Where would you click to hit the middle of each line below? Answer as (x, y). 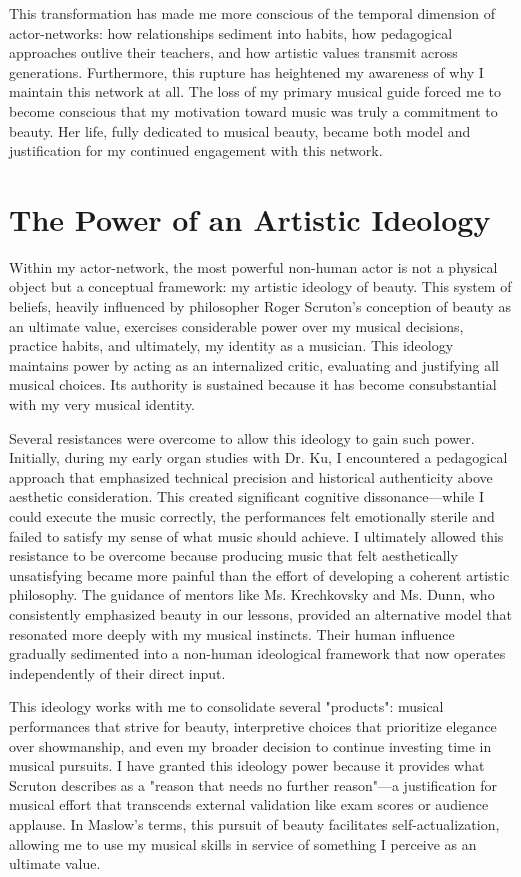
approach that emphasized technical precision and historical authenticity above (251, 476)
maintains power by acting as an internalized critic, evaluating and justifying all (254, 364)
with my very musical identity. (102, 404)
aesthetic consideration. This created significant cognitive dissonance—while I (246, 496)
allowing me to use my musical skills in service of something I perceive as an (243, 843)
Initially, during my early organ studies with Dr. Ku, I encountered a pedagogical (258, 457)
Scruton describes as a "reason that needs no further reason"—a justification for (253, 784)
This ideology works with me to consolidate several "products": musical (226, 706)
